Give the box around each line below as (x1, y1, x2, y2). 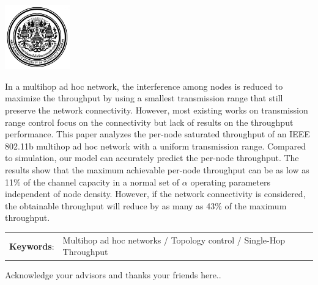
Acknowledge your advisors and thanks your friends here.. (5, 269, 221, 281)
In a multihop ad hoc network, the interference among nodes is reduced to (5, 79, 283, 92)
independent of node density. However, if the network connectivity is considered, (5, 187, 306, 200)
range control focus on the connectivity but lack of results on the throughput (5, 115, 294, 128)
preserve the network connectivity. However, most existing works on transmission (5, 104, 308, 117)
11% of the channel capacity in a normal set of (5, 175, 180, 188)
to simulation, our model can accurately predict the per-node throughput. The (5, 151, 299, 164)
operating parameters (190, 175, 270, 188)
